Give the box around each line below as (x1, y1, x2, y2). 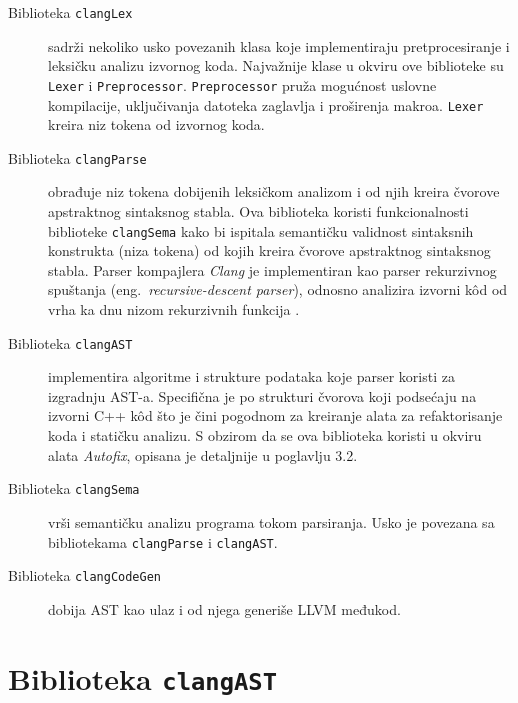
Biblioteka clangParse (8, 147, 147, 168)
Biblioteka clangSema (8, 478, 140, 499)
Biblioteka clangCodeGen (8, 565, 161, 586)
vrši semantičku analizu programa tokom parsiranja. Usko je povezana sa (48, 511, 495, 532)
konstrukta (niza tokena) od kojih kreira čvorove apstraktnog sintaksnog (48, 240, 491, 261)
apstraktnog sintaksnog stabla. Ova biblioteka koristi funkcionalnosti (48, 201, 469, 221)
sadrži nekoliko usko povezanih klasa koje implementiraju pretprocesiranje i (48, 35, 510, 56)
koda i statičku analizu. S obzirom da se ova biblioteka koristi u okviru (48, 425, 482, 446)
